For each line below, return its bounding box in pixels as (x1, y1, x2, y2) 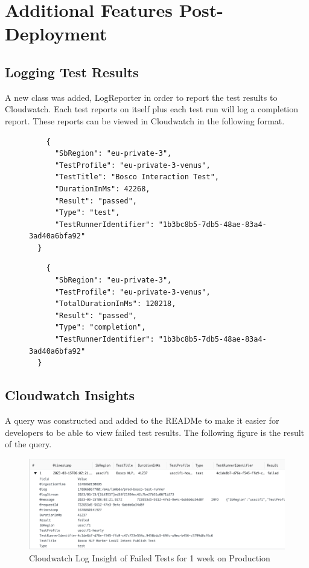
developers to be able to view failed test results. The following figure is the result (5, 426, 305, 438)
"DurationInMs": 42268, (54, 184, 150, 193)
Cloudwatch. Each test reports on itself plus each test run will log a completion (5, 103, 299, 115)
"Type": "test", (54, 208, 120, 217)
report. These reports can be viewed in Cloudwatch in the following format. (5, 114, 285, 127)
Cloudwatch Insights (5, 386, 135, 404)
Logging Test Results (5, 62, 139, 81)
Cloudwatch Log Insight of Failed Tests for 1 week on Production (29, 551, 270, 564)
